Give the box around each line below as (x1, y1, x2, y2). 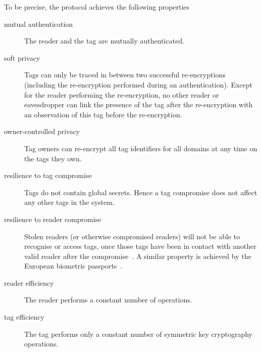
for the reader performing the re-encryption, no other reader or (24, 89, 219, 100)
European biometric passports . (24, 260, 123, 271)
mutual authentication (4, 18, 73, 29)
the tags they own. (24, 153, 82, 163)
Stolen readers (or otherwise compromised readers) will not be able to (24, 231, 240, 241)
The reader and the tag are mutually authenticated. (24, 35, 185, 46)
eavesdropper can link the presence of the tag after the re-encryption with (24, 99, 253, 110)
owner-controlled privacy (4, 126, 80, 137)
